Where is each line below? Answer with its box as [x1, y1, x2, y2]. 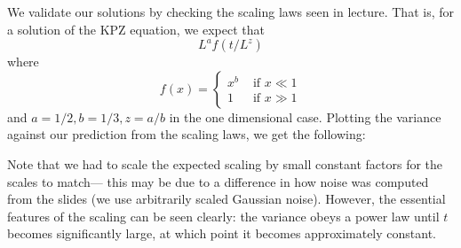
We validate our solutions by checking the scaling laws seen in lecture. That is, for [7, 3, 454, 20]
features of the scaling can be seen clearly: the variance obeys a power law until [7, 206, 440, 225]
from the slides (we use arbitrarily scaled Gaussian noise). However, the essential [7, 190, 446, 208]
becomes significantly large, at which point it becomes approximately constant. [7, 224, 436, 243]
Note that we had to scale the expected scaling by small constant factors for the [7, 154, 443, 173]
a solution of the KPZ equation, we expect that [7, 19, 265, 38]
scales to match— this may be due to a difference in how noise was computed [7, 172, 429, 190]
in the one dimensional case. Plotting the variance [169, 107, 441, 126]
